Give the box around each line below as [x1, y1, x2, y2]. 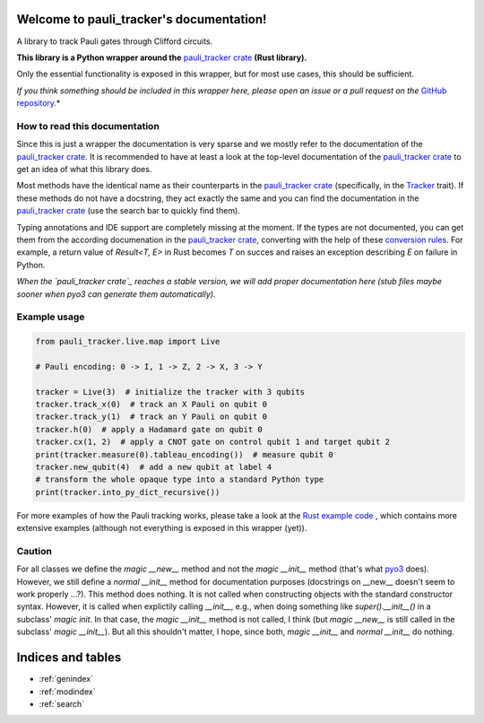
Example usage [16, 310, 85, 323]
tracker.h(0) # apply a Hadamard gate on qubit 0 [35, 424, 264, 434]
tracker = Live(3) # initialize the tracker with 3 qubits [35, 387, 306, 396]
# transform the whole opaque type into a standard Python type [35, 475, 324, 484]
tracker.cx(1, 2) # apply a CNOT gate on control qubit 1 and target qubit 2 [35, 437, 390, 448]
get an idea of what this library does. [16, 164, 152, 174]
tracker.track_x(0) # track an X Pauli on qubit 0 [35, 399, 268, 410]
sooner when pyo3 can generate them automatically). [16, 288, 216, 300]
